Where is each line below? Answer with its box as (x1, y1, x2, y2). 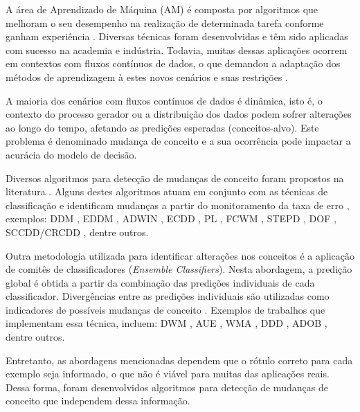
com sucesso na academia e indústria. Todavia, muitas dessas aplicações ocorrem (6, 42, 348, 57)
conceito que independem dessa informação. (6, 393, 190, 408)
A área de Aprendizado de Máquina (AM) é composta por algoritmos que (6, 2, 318, 16)
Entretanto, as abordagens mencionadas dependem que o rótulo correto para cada (6, 352, 353, 367)
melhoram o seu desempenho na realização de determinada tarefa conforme (6, 15, 324, 30)
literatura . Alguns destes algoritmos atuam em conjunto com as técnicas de (6, 184, 328, 199)
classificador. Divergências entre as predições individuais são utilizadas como (6, 289, 330, 303)
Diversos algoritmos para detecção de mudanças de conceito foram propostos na (6, 170, 344, 185)
